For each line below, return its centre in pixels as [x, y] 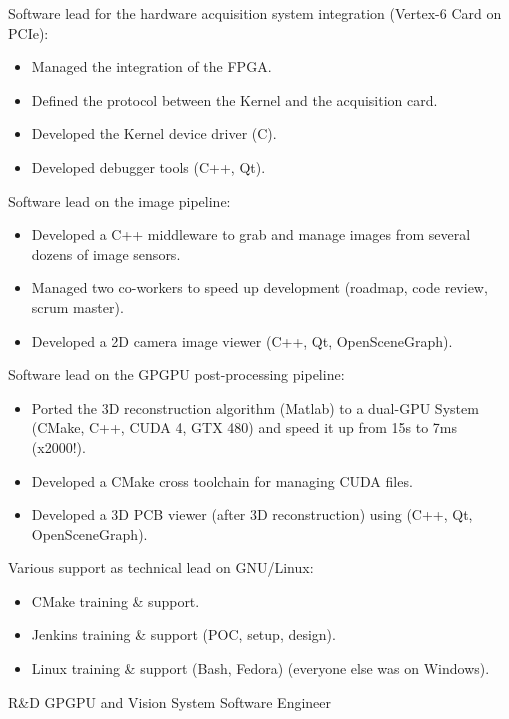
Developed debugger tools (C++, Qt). [148, 166]
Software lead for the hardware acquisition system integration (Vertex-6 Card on [255, 13]
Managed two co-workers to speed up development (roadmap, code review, [259, 287]
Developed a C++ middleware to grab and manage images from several [251, 234]
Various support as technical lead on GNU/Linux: [161, 567]
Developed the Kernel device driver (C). [154, 133]
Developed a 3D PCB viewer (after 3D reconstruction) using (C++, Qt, [252, 514]
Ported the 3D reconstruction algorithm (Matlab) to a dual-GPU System [255, 407]
